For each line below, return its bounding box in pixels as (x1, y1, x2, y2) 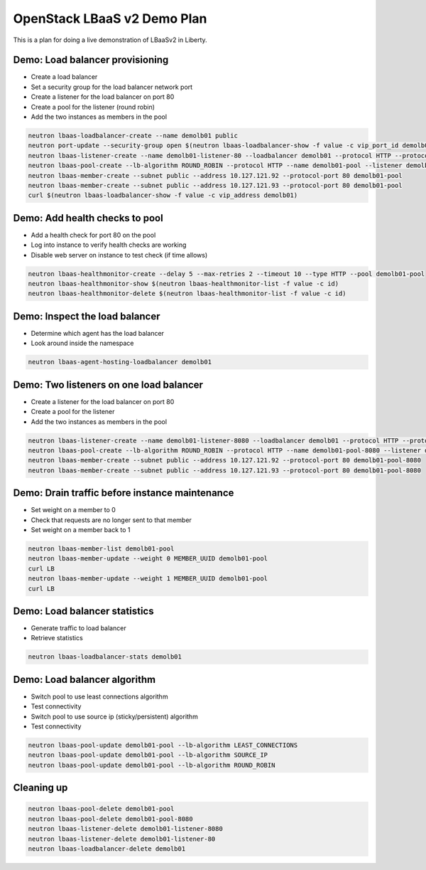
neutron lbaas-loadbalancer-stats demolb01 (28, 653, 182, 661)
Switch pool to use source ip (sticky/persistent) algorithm (31, 712, 198, 721)
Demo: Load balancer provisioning (13, 54, 169, 66)
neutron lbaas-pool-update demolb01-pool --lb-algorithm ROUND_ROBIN (28, 761, 275, 769)
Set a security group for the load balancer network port (31, 83, 193, 91)
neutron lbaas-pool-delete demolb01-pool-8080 (28, 815, 193, 823)
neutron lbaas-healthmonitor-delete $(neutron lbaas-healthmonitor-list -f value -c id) (28, 290, 347, 298)
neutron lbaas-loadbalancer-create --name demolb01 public (28, 132, 238, 139)
